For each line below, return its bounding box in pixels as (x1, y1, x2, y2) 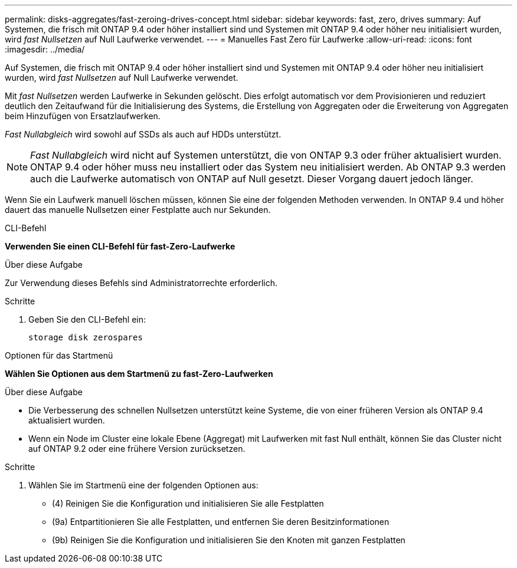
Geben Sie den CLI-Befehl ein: (28, 314, 146, 324)
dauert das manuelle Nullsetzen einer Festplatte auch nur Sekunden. (5, 205, 271, 215)
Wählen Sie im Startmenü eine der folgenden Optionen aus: (28, 480, 258, 490)
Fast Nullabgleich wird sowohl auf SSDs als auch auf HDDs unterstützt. (5, 129, 282, 139)
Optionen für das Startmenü (5, 350, 113, 360)
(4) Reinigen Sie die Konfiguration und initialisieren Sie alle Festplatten (52, 498, 324, 508)
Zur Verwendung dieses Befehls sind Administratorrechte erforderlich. (5, 278, 278, 288)
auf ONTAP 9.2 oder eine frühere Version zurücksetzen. (28, 444, 246, 454)
